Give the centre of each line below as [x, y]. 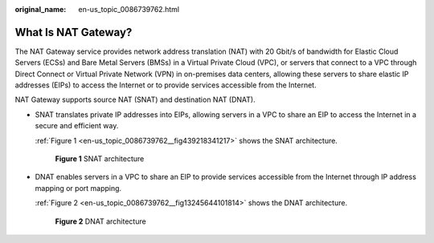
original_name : [41, 9]
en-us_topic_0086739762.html [129, 9]
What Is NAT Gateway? [74, 32]
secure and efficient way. [77, 126]
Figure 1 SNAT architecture [100, 159]
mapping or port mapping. [78, 188]
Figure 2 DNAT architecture [100, 221]
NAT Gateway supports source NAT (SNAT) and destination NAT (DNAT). [135, 99]
